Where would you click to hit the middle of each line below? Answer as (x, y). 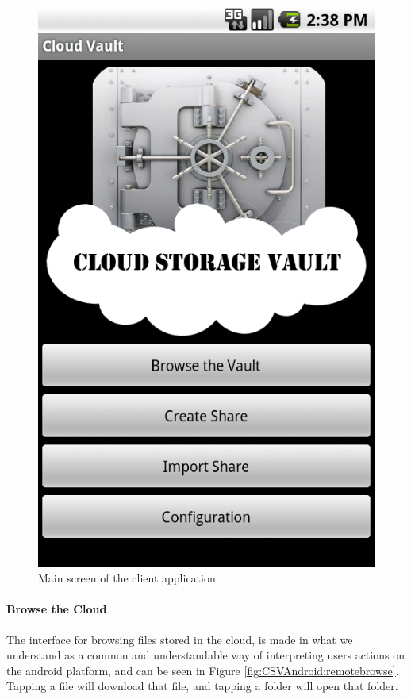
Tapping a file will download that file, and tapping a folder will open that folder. (202, 686)
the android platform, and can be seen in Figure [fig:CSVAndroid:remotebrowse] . (203, 670)
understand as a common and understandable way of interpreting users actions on (205, 655)
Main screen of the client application (127, 578)
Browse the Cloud (57, 609)
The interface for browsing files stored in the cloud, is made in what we (180, 639)
